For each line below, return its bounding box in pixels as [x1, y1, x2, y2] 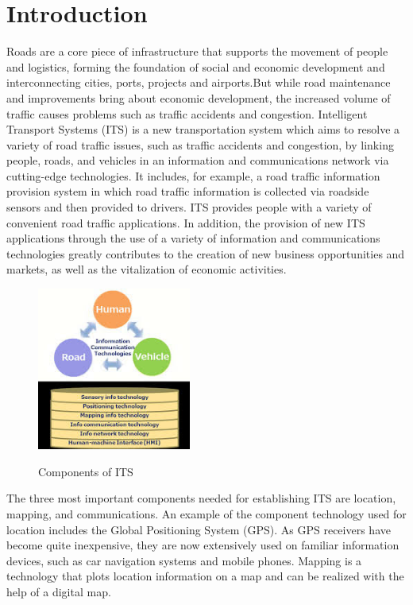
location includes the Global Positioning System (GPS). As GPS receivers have [6, 521, 391, 537]
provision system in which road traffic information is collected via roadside [6, 183, 369, 200]
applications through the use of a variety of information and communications [6, 230, 380, 246]
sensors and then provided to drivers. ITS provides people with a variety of [6, 199, 372, 215]
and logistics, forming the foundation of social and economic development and [6, 58, 385, 75]
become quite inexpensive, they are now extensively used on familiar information [6, 537, 399, 553]
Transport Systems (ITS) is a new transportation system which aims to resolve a [6, 121, 400, 138]
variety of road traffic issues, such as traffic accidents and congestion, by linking [6, 136, 394, 153]
